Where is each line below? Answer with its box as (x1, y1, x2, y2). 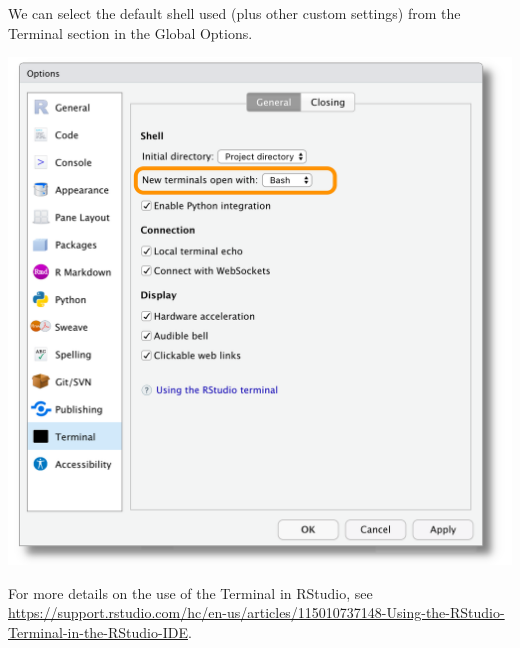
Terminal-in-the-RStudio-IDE (8, 621, 188, 642)
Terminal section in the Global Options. (8, 22, 253, 43)
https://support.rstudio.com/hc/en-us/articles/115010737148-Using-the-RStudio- (8, 602, 505, 623)
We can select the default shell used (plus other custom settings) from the (8, 3, 461, 23)
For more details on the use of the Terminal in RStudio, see (8, 582, 373, 603)
